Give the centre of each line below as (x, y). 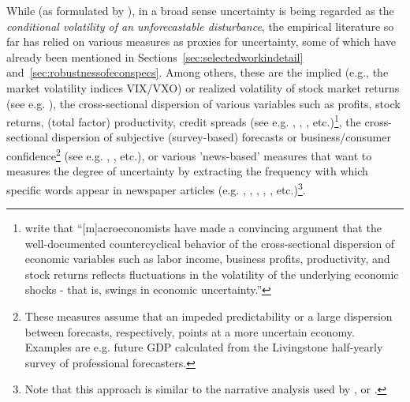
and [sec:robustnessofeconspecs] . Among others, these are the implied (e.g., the (198, 72)
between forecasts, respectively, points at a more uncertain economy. (190, 331)
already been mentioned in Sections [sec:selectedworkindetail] (155, 56)
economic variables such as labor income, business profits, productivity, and (207, 259)
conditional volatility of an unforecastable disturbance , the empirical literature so (200, 26)
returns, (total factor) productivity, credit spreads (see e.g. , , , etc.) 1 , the (184, 120)
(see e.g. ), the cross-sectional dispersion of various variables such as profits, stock (203, 103)
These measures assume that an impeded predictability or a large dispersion (209, 316)
